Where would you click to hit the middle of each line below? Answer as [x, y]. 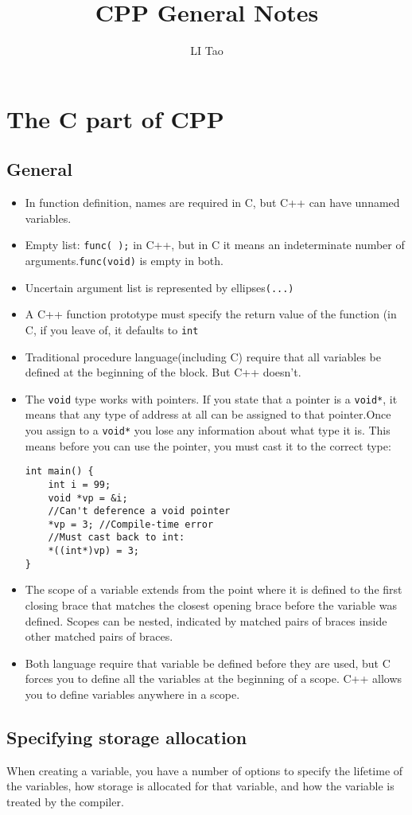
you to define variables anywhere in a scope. [132, 694]
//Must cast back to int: [117, 538]
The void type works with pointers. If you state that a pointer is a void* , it [211, 398]
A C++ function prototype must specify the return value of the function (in [211, 314]
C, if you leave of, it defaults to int [112, 329]
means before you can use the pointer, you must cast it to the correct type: [208, 445]
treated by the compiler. [65, 801]
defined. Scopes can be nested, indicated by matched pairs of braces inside [206, 620]
